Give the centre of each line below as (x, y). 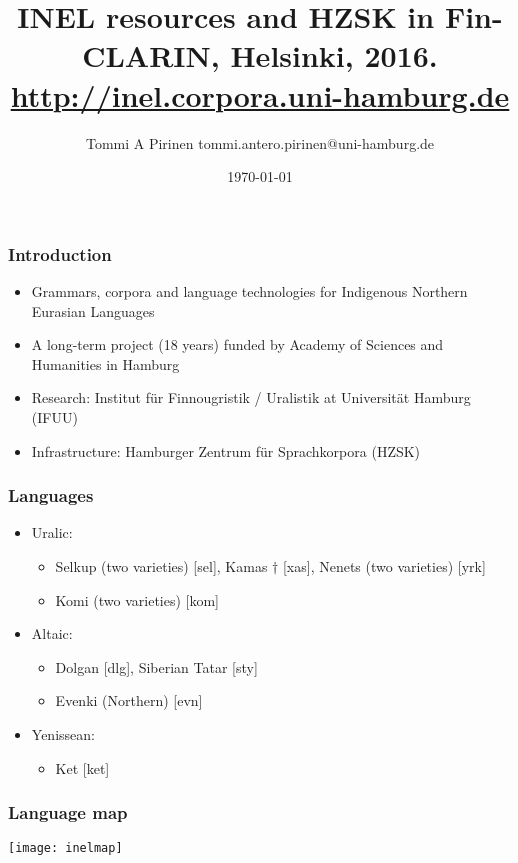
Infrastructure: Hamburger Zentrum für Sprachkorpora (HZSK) (226, 450)
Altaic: (52, 633)
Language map (68, 812)
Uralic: (52, 532)
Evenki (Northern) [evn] (129, 700)
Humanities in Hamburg (105, 363)
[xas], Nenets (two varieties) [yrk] (384, 565)
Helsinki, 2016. (334, 55)
